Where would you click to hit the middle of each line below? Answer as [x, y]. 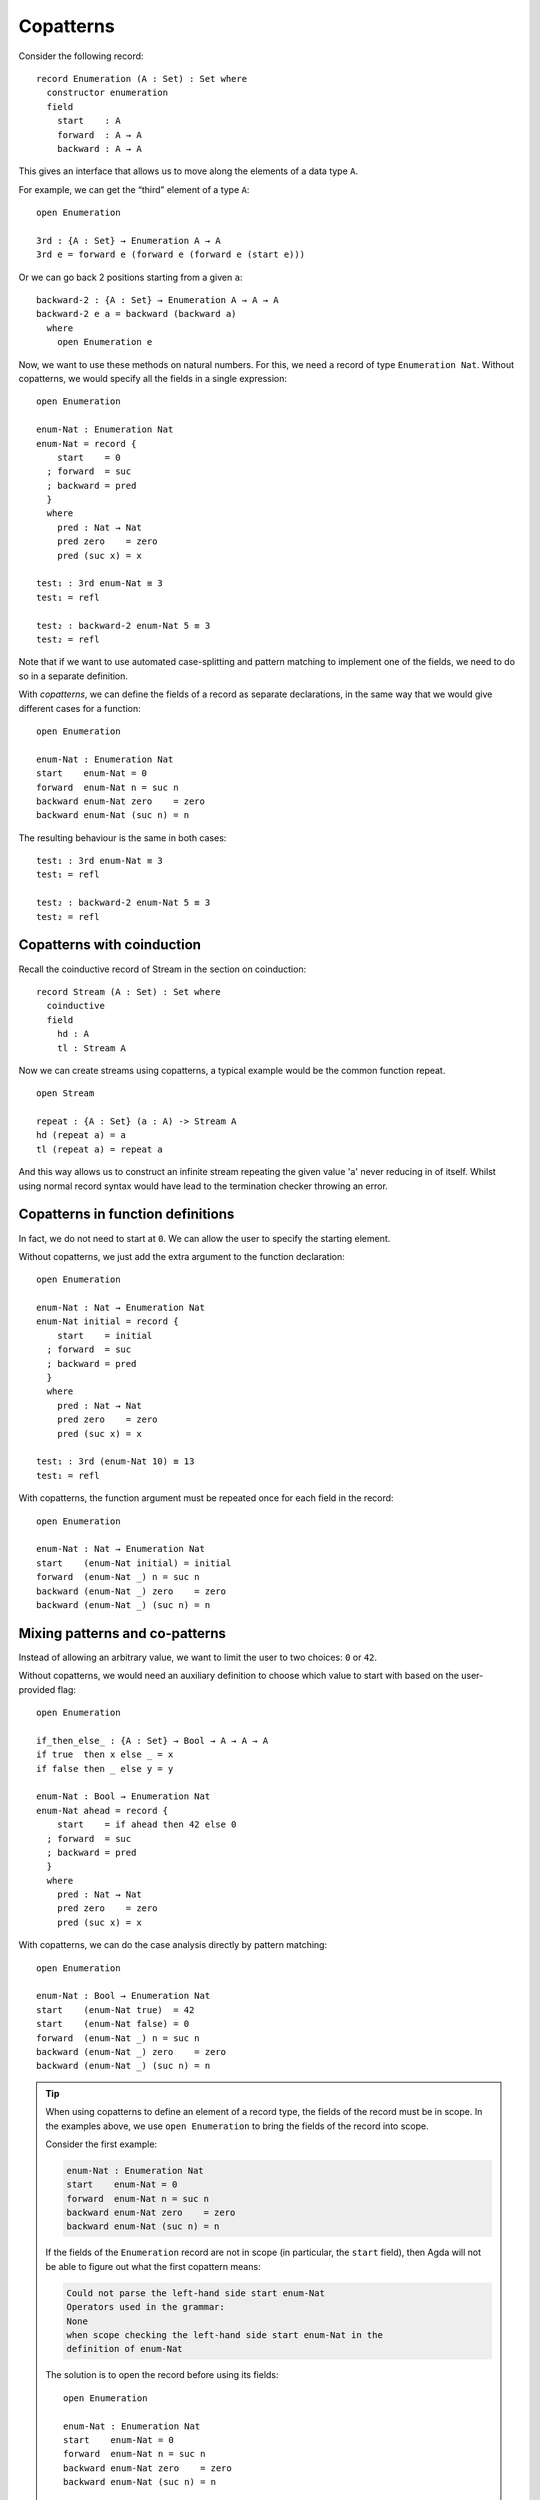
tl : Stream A [91, 1048]
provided [37, 1689]
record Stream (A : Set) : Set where [129, 991]
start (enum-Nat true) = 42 [115, 2009]
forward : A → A [99, 134]
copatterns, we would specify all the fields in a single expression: [153, 378]
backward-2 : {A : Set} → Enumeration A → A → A [157, 300]
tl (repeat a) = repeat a [100, 1149]
